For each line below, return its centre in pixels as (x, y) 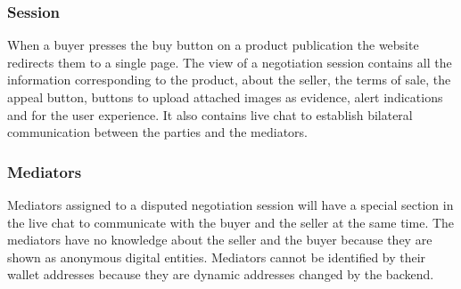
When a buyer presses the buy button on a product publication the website (213, 45)
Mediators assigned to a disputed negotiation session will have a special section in (230, 205)
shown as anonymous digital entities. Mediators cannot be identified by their (217, 257)
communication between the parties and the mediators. (157, 132)
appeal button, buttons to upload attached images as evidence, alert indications (225, 97)
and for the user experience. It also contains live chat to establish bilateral (210, 114)
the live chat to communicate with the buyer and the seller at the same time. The (231, 222)
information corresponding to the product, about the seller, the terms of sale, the (229, 80)
